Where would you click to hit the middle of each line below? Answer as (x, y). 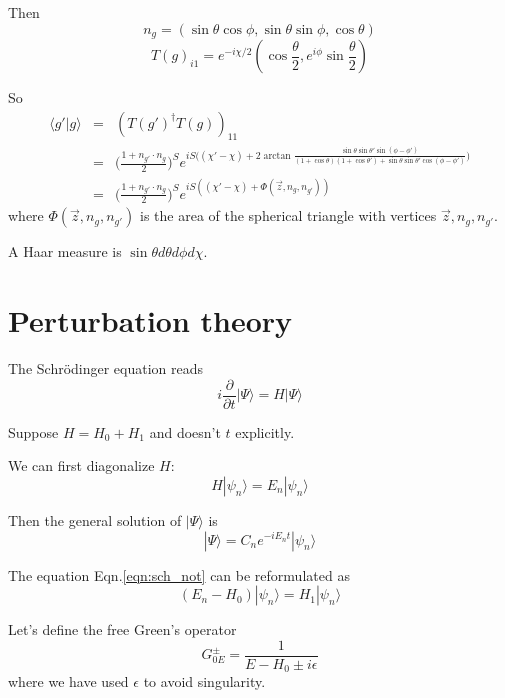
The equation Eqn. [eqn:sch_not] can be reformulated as (179, 574)
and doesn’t (185, 431)
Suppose (33, 431)
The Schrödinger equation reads (106, 368)
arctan (277, 155)
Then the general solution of (95, 519)
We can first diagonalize (81, 465)
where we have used (68, 681)
